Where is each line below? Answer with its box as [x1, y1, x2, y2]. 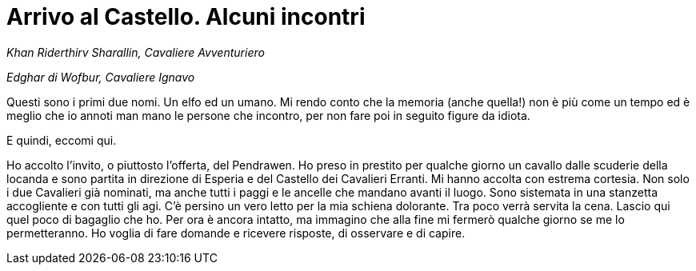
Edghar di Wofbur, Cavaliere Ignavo [6, 70, 195, 84]
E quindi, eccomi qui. [6, 133, 117, 147]
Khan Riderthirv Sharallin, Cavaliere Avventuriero [6, 45, 265, 59]
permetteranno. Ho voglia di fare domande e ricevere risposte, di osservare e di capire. [6, 225, 466, 240]
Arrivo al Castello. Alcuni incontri [6, 3, 366, 30]
